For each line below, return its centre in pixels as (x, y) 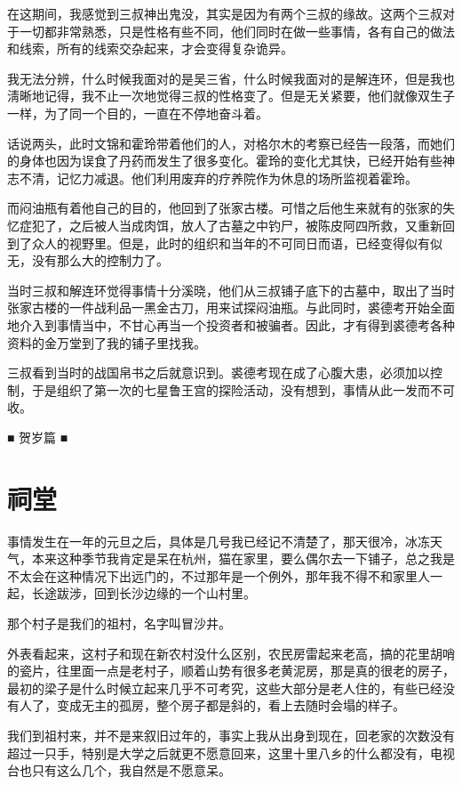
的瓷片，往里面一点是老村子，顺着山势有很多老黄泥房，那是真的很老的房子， (231, 671)
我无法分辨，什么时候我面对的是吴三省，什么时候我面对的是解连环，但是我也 (231, 78)
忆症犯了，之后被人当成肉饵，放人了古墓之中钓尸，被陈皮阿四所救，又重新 (225, 225)
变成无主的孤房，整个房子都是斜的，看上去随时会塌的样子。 (231, 705)
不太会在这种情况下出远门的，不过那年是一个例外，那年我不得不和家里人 (219, 575)
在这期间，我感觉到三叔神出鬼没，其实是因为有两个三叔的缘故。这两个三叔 (225, 13)
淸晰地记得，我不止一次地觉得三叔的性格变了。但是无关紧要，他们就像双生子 (231, 96)
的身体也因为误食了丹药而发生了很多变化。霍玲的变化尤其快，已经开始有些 (225, 161)
